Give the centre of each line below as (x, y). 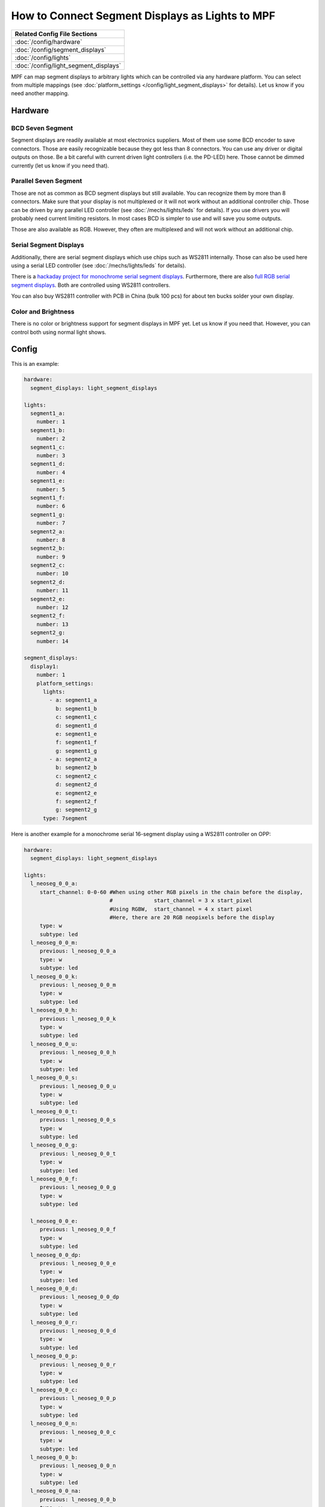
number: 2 (51, 439)
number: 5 (51, 489)
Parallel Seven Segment (47, 181)
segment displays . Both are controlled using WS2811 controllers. (91, 285)
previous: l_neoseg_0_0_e (78, 1263)
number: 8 (51, 540)
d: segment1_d (76, 725)
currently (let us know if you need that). (60, 165)
